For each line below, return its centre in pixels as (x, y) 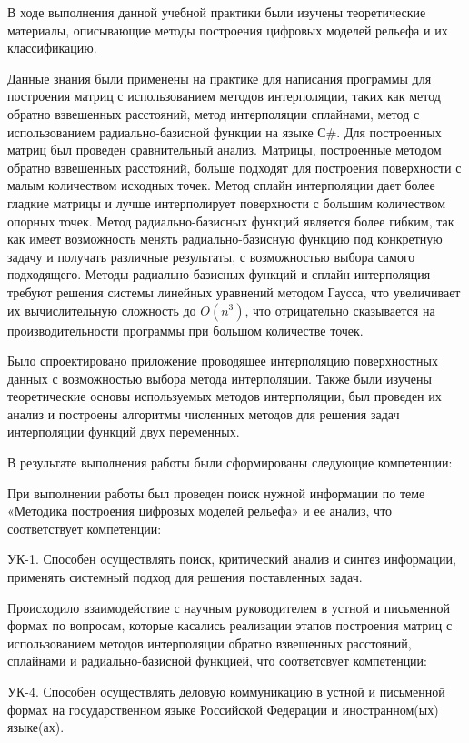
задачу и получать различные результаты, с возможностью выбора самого (211, 256)
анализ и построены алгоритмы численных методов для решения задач (204, 413)
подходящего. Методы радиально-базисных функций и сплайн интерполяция (219, 274)
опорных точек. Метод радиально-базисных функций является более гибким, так (231, 221)
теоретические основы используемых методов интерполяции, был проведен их (225, 396)
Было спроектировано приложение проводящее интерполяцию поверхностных (223, 361)
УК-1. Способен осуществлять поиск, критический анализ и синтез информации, (232, 559)
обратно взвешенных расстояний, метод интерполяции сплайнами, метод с (214, 113)
